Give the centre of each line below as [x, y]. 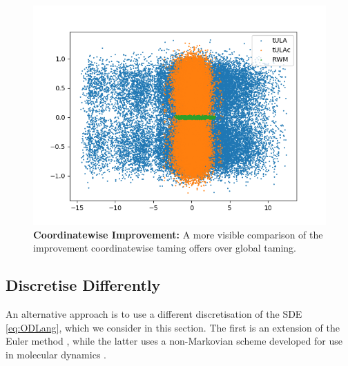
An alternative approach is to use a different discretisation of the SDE [154, 313]
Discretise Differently [83, 285]
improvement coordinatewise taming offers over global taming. [165, 248]
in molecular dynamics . [56, 354]
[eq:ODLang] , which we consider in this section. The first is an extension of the [173, 327]
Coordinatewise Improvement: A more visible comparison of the [178, 234]
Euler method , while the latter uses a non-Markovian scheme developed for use [174, 341]
